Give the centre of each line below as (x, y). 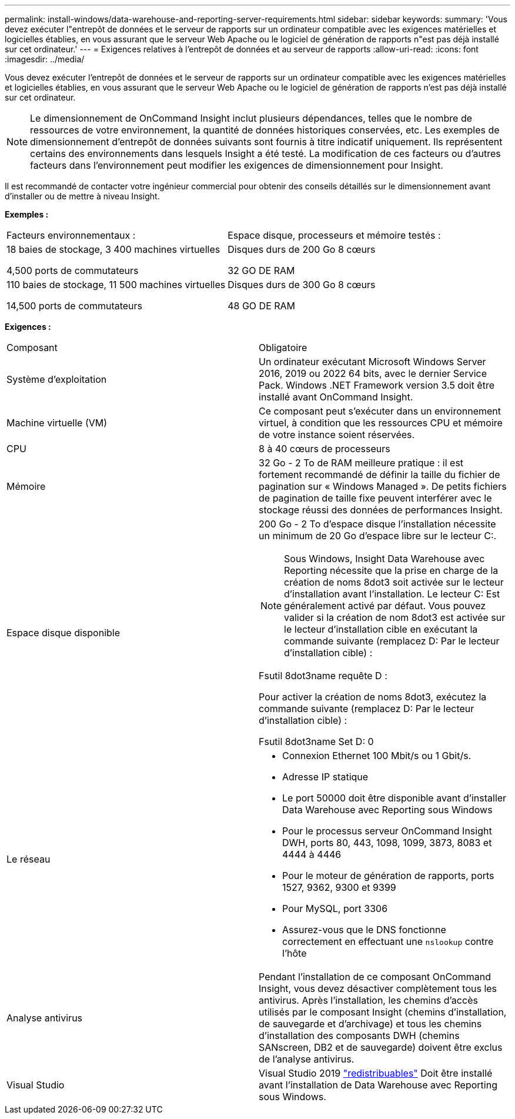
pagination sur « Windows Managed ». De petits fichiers (383, 486)
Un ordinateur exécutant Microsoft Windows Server (372, 362)
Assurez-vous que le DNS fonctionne (364, 930)
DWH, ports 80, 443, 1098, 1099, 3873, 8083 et (387, 843)
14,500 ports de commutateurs (75, 306)
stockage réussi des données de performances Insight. (381, 510)
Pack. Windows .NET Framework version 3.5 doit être (377, 385)
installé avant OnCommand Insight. (336, 397)
